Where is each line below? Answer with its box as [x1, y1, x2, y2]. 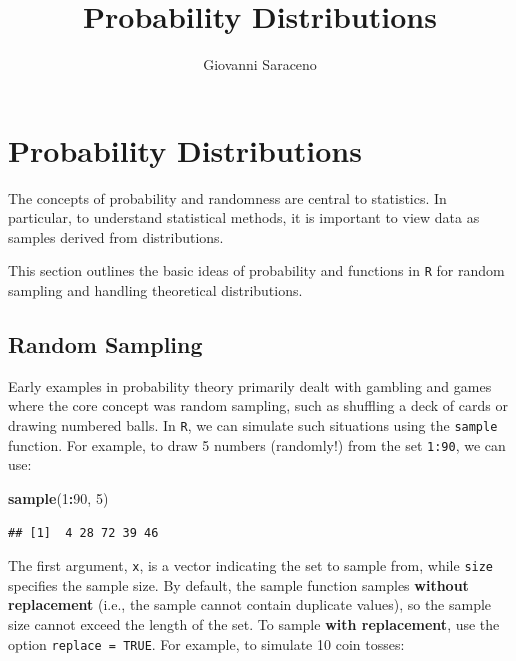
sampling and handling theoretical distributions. [8, 280, 303, 301]
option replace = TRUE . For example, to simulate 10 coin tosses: [8, 633, 405, 654]
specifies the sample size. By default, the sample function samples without [8, 574, 469, 595]
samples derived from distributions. [8, 226, 224, 247]
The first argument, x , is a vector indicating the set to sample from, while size [8, 555, 494, 576]
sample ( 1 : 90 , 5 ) [8, 487, 109, 508]
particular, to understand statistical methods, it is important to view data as [8, 207, 480, 228]
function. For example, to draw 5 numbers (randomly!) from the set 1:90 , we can [8, 434, 506, 455]
